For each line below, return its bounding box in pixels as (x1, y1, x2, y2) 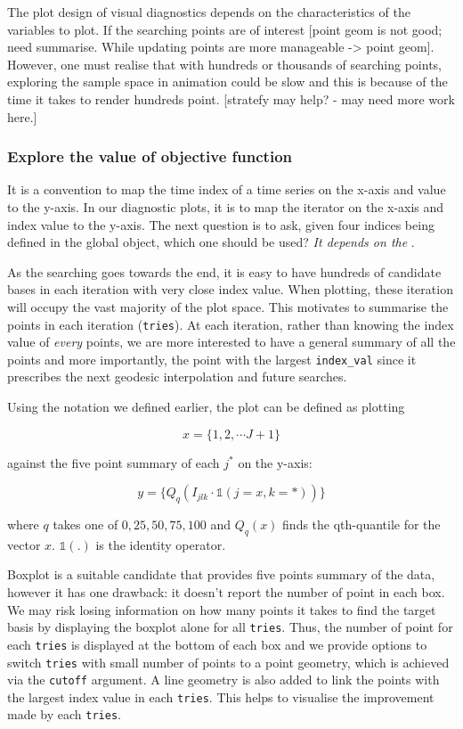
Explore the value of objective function (7, 145, 293, 168)
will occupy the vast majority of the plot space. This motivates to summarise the (7, 297, 449, 315)
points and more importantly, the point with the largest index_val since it (7, 349, 417, 368)
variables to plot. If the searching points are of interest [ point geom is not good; (7, 20, 443, 38)
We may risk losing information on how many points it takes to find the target (7, 600, 436, 618)
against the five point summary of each (7, 453, 220, 471)
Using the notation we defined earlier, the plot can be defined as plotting (7, 397, 405, 416)
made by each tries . (7, 705, 121, 724)
